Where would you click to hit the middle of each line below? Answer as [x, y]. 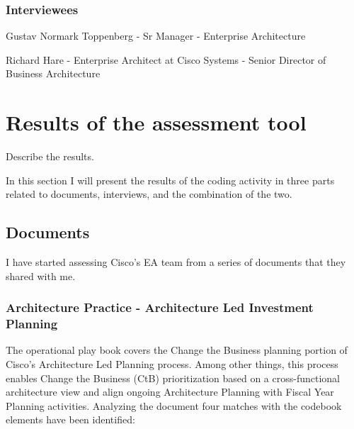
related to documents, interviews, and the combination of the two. [149, 194]
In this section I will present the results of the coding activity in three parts [170, 180]
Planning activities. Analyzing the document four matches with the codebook [174, 405]
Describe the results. [50, 156]
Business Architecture [53, 73]
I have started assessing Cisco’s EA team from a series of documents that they [176, 262]
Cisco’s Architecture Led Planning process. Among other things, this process [172, 364]
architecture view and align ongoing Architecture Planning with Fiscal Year [170, 392]
